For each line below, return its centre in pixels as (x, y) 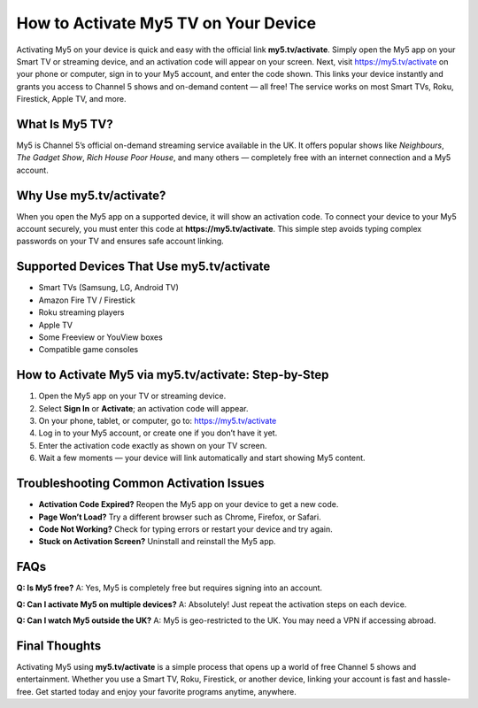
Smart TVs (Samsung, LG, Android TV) (108, 288)
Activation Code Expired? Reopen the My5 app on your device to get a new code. (189, 504)
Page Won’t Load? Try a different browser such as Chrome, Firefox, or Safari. (180, 517)
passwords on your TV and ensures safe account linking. (120, 241)
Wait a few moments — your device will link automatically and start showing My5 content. (202, 458)
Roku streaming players (81, 312)
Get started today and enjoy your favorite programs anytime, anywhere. (166, 691)
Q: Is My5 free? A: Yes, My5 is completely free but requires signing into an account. (170, 588)
